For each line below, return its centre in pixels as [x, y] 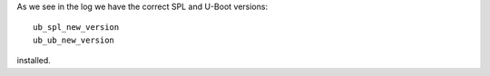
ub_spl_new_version [76, 28]
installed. [34, 61]
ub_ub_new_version [74, 40]
